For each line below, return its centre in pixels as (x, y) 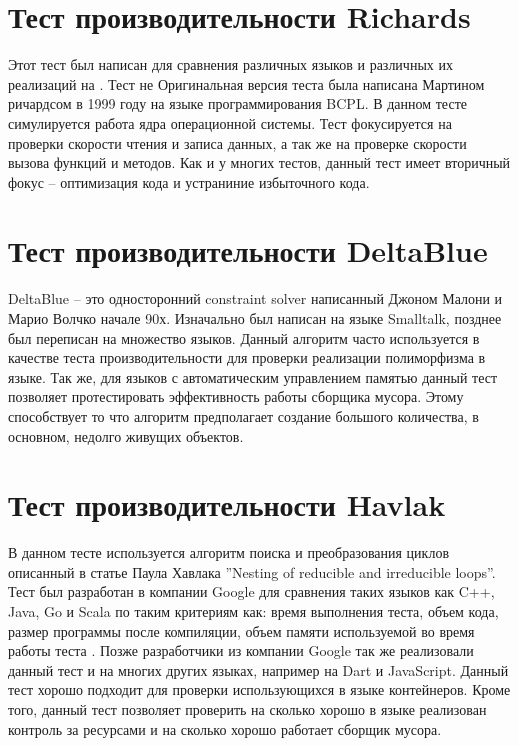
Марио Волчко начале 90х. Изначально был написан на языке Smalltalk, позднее (255, 318)
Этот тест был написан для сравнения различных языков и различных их (230, 64)
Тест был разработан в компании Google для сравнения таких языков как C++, (251, 591)
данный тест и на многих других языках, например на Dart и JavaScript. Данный (258, 669)
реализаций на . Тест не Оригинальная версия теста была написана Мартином (246, 83)
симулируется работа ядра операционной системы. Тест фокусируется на (230, 122)
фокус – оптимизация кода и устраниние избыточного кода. (189, 181)
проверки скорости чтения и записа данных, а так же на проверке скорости (237, 142)
